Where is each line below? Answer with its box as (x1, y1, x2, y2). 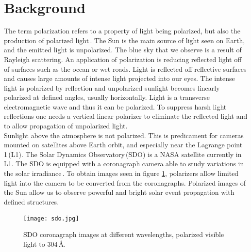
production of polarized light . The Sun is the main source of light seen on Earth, (4, 35, 245, 45)
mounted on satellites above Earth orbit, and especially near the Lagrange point (4, 140, 243, 150)
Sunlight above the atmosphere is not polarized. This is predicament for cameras (4, 130, 244, 140)
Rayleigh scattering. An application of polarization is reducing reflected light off (4, 54, 242, 64)
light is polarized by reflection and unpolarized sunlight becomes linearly (4, 82, 220, 93)
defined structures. (4, 196, 59, 206)
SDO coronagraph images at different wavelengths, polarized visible (23, 229, 224, 239)
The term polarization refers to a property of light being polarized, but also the (4, 26, 240, 36)
